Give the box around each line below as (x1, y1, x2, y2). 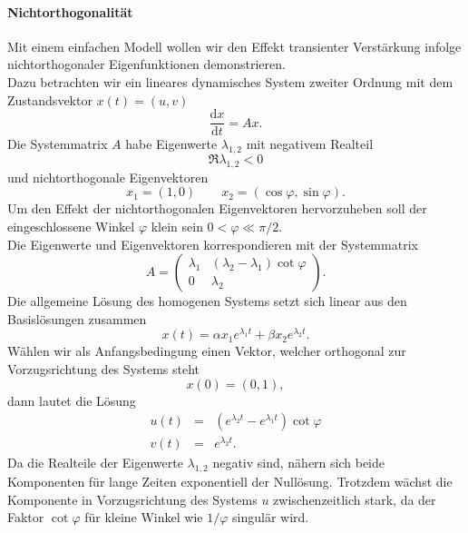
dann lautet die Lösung (7, 390, 136, 410)
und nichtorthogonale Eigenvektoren (7, 167, 209, 186)
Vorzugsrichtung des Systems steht (7, 360, 200, 379)
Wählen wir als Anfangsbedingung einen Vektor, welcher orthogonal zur (7, 341, 406, 360)
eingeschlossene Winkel (7, 217, 135, 236)
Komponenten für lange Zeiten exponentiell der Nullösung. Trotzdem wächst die (7, 472, 453, 491)
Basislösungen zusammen (7, 309, 147, 328)
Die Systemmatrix (7, 134, 108, 153)
